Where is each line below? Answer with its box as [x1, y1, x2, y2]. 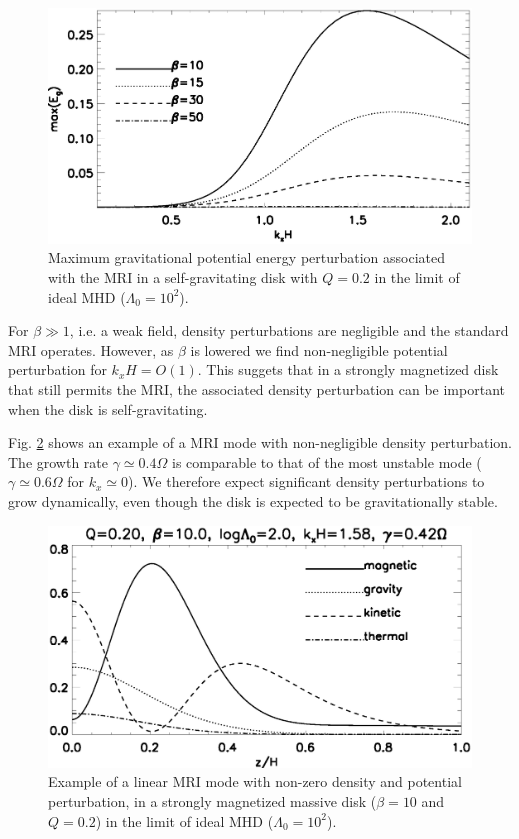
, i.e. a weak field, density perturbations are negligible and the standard [69, 320, 509, 341]
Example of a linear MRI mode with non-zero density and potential [48, 771, 462, 792]
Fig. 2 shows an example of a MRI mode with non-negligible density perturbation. [8, 432, 512, 453]
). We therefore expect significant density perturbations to [128, 471, 485, 492]
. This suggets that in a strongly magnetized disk [197, 359, 499, 380]
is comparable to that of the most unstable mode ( [171, 451, 482, 472]
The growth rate [8, 451, 109, 472]
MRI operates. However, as [8, 339, 174, 360]
